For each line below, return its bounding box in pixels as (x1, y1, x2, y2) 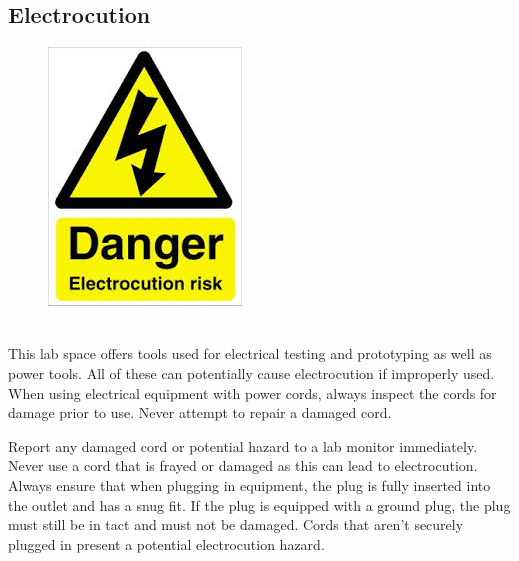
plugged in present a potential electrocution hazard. (8, 533, 325, 554)
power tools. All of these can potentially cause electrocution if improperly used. (8, 362, 495, 383)
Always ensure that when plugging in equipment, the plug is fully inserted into (8, 474, 491, 495)
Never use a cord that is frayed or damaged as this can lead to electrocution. (8, 455, 478, 476)
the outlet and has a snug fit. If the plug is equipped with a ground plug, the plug (8, 494, 511, 515)
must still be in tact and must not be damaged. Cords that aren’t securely (8, 514, 464, 535)
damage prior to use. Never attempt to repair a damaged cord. (8, 402, 392, 423)
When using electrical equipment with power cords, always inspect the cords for (8, 382, 497, 403)
